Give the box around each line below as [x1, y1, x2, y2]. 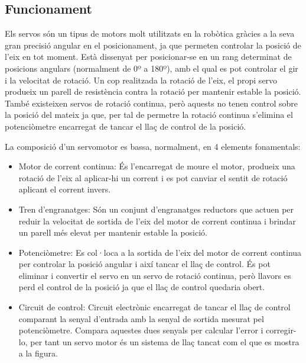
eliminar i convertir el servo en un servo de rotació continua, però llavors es [18, 269, 291, 281]
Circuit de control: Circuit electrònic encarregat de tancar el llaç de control [18, 301, 291, 313]
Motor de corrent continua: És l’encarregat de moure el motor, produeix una [18, 160, 295, 172]
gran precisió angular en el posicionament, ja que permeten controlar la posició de [5, 38, 301, 51]
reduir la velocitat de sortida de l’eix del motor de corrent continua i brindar [18, 214, 296, 227]
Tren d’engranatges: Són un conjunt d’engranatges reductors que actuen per [18, 203, 294, 215]
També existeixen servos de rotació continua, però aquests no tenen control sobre [5, 97, 298, 109]
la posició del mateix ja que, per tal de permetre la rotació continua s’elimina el [5, 108, 293, 121]
